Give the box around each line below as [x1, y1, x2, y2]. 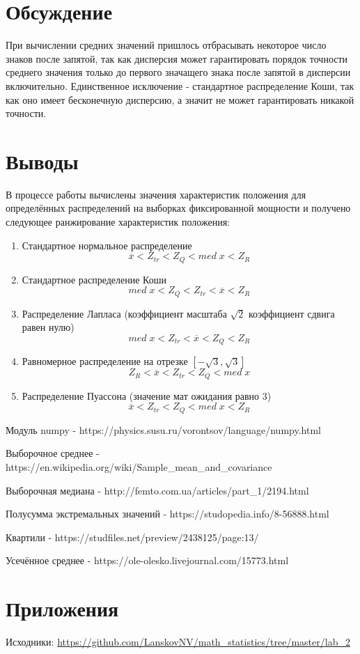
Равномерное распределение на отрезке [22, 354, 188, 368]
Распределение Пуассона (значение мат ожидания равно [22, 388, 260, 403]
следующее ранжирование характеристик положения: [6, 215, 230, 228]
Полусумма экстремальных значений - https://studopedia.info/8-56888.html [6, 506, 329, 521]
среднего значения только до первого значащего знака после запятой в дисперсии [6, 65, 351, 79]
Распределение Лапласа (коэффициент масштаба [22, 306, 227, 320]
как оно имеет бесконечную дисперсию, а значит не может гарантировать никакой [6, 92, 354, 107]
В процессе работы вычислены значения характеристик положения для [6, 187, 306, 201]
